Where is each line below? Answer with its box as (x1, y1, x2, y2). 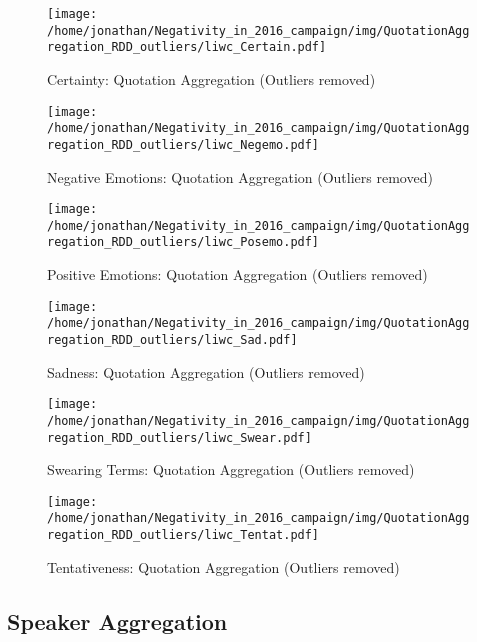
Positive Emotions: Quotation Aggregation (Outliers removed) (47, 264, 428, 285)
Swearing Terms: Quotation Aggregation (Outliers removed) (47, 459, 415, 480)
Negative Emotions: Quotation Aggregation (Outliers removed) (47, 166, 433, 187)
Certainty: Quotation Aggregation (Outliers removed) (47, 68, 376, 89)
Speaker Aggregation (7, 605, 228, 636)
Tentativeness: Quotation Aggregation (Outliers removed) (47, 556, 400, 577)
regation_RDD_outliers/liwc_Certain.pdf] (47, 40, 327, 55)
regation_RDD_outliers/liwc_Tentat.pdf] (47, 528, 320, 543)
